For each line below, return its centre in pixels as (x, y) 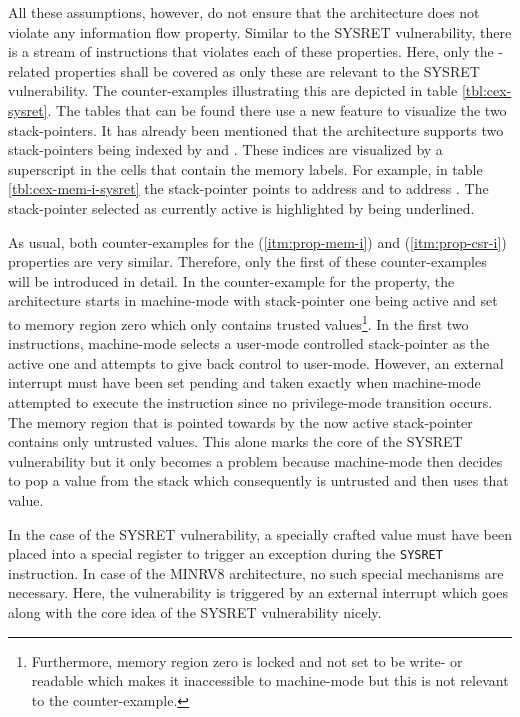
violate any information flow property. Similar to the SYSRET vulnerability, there (260, 31)
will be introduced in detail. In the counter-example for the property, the (231, 280)
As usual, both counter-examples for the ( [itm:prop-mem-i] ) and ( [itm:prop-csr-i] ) (257, 241)
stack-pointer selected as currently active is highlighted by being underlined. (241, 207)
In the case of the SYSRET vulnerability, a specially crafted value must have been (260, 533)
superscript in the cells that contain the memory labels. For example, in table (245, 168)
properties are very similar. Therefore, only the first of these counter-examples (247, 261)
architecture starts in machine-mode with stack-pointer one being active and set (253, 300)
